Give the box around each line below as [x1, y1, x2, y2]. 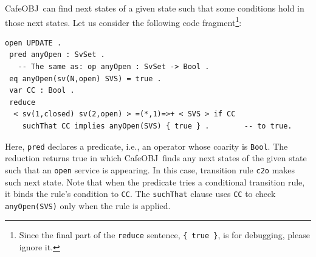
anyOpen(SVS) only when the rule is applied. [5, 199, 171, 212]
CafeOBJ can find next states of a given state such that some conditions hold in [5, 2, 304, 14]
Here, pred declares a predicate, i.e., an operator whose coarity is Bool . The [5, 139, 288, 152]
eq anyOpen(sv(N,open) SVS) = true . [9, 74, 162, 83]
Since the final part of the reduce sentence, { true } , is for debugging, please [19, 229, 310, 241]
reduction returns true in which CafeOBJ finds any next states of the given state [5, 152, 307, 164]
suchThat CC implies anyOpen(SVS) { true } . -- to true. [22, 122, 292, 130]
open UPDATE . [5, 38, 62, 47]
